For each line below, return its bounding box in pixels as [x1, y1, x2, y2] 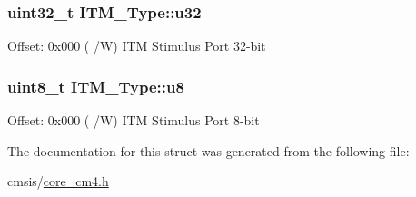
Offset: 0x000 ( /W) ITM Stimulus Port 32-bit [7, 36, 266, 55]
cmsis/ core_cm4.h [7, 172, 109, 191]
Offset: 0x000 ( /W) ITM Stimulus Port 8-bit [7, 111, 260, 130]
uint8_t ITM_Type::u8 [7, 74, 184, 97]
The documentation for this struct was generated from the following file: [7, 141, 410, 160]
